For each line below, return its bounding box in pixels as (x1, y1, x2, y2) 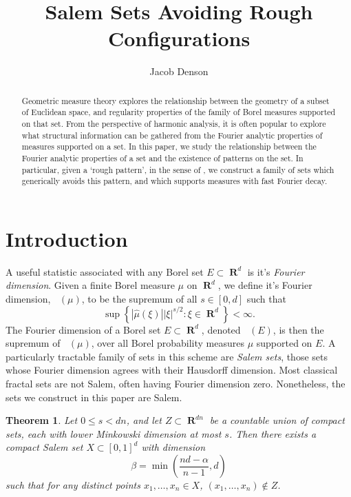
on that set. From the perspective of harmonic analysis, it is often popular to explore (21, 118, 326, 130)
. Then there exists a (228, 426, 317, 440)
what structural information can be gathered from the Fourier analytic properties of (21, 129, 323, 141)
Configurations (107, 24, 251, 52)
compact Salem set (6, 440, 83, 454)
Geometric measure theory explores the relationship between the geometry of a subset (21, 94, 330, 106)
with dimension (141, 440, 206, 454)
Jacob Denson (149, 64, 209, 79)
